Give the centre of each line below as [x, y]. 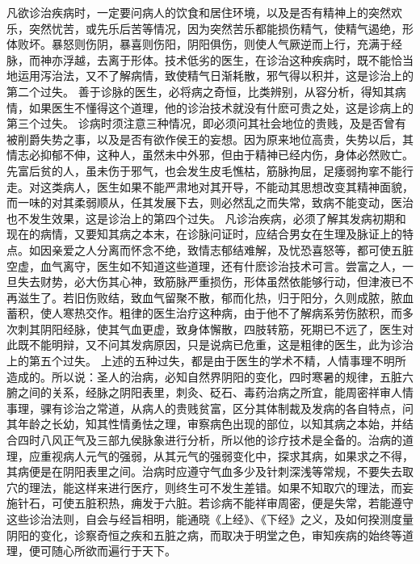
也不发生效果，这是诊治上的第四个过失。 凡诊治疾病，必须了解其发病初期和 [206, 218]
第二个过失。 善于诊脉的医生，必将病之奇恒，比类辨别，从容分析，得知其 [201, 91]
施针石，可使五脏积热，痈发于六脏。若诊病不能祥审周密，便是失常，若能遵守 [210, 503]
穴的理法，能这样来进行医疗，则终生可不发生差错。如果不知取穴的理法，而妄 [210, 487]
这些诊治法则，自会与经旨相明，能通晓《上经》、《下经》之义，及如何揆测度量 [210, 519]
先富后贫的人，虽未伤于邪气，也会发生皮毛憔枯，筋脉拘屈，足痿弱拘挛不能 [204, 170]
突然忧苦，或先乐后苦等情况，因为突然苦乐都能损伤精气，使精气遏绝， [215, 28]
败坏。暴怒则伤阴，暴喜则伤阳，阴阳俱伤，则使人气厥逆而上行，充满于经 [210, 44]
